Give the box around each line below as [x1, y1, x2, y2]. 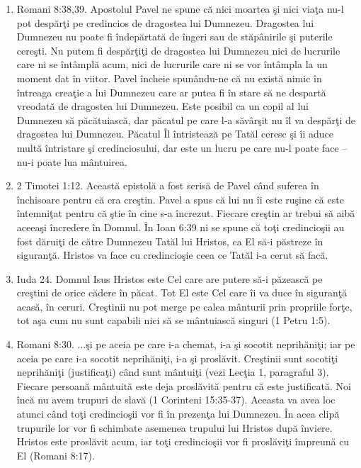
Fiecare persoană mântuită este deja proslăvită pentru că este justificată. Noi [16, 378, 351, 393]
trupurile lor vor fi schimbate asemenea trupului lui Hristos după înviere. [16, 420, 333, 435]
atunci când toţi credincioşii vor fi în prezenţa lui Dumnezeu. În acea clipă [16, 406, 340, 421]
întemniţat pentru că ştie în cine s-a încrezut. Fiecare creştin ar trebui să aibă [16, 206, 355, 221]
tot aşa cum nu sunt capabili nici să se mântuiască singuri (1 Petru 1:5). [16, 313, 331, 328]
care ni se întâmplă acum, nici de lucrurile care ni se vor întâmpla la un [16, 57, 328, 72]
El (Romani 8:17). [16, 447, 95, 462]
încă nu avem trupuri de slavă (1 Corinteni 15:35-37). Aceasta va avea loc [16, 392, 336, 407]
